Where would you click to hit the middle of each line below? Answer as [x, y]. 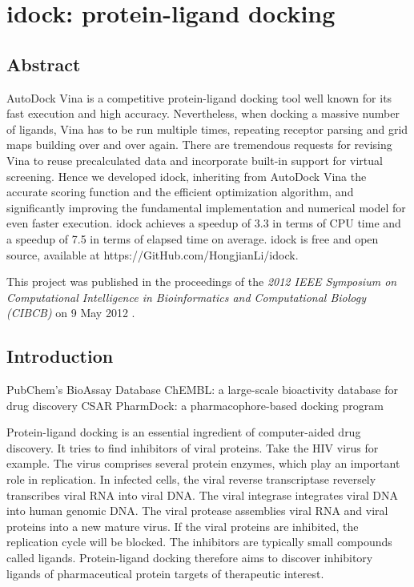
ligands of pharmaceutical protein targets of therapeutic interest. [165, 573]
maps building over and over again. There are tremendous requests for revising [199, 145]
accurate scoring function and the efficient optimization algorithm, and [180, 192]
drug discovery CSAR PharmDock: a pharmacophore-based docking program [195, 405]
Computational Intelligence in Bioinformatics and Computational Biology [186, 297]
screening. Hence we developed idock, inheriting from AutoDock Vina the [187, 176]
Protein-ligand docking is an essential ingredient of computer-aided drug [184, 432]
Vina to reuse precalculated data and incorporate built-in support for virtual [195, 160]
